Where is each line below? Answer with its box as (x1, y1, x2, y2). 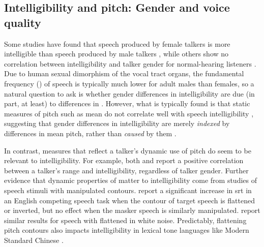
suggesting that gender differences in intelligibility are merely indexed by (4, 118, 230, 129)
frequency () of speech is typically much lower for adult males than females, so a (4, 78, 254, 88)
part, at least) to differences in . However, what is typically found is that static (4, 98, 250, 109)
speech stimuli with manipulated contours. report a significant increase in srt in (4, 184, 252, 195)
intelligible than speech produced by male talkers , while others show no (4, 48, 229, 59)
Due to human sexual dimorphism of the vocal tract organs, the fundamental (4, 68, 244, 79)
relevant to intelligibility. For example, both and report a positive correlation (4, 155, 244, 166)
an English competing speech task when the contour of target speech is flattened (4, 195, 255, 205)
